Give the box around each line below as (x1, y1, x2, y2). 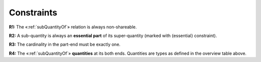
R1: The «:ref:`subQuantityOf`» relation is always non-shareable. (9, 24, 137, 30)
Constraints (9, 7, 58, 18)
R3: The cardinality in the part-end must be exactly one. (9, 41, 121, 48)
